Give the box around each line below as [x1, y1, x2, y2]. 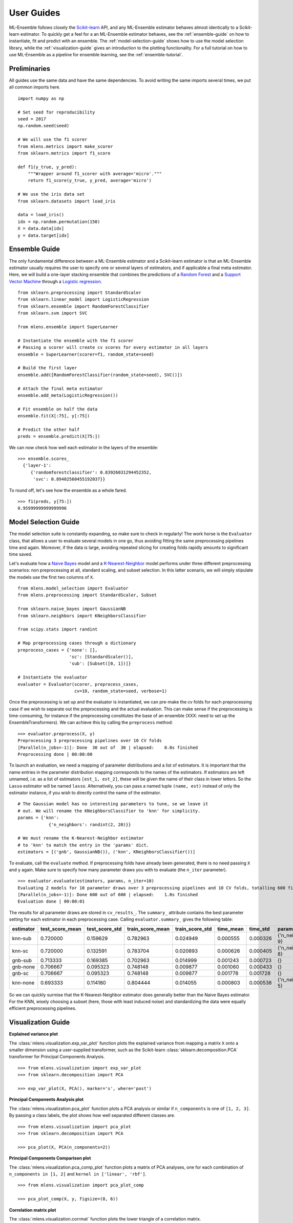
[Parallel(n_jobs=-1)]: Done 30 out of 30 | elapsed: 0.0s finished [18, 745, 198, 750]
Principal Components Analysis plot [9, 1096, 84, 1103]
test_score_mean [40, 925, 82, 932]
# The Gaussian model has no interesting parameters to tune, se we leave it [18, 801, 209, 807]
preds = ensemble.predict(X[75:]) [18, 433, 100, 439]
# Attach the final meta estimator [18, 385, 103, 391]
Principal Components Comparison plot [9, 1155, 91, 1161]
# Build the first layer [18, 365, 77, 371]
